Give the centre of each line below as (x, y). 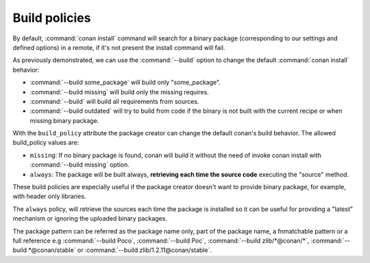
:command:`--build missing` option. (80, 165)
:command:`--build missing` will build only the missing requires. (119, 92)
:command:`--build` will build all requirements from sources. (114, 101)
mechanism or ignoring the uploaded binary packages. (90, 219)
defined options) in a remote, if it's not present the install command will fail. (119, 47)
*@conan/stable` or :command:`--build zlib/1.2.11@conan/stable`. (120, 250)
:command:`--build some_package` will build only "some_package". (125, 83)
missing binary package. (64, 120)
